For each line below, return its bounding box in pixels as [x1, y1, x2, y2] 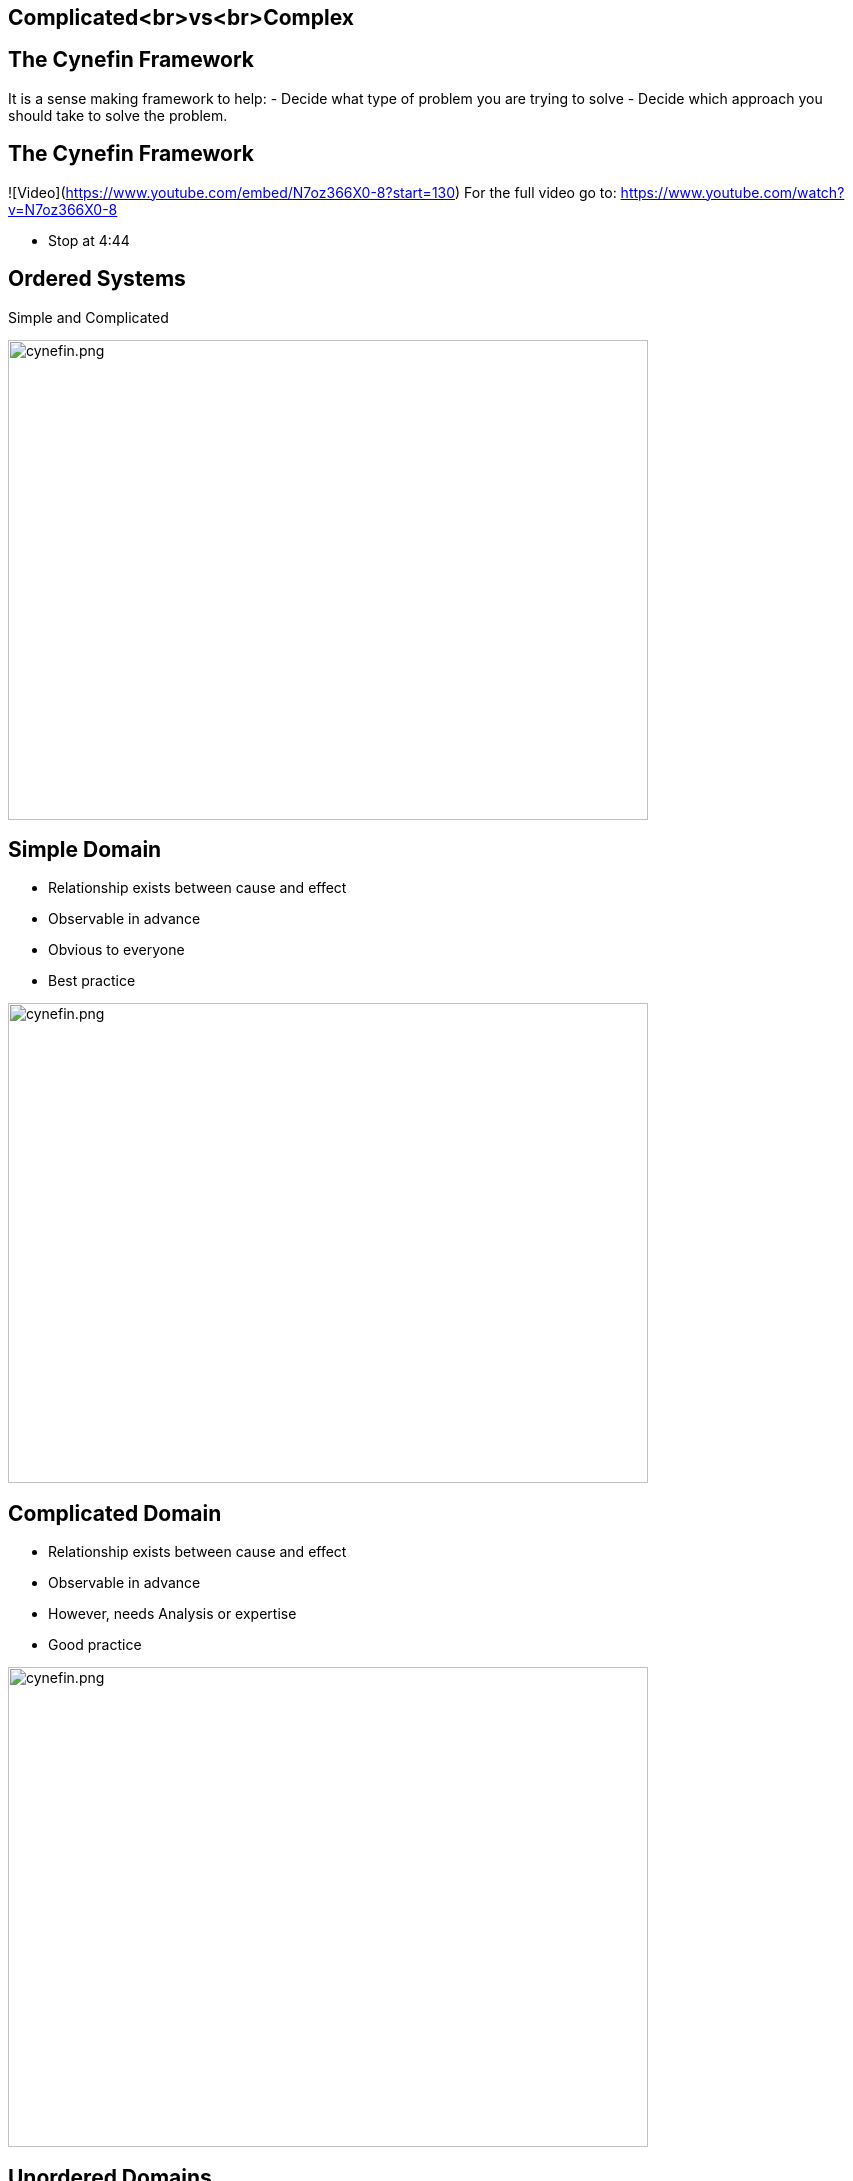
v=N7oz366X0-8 [8, 200, 118, 218]
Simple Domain [8, 836, 162, 862]
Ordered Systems [8, 266, 186, 292]
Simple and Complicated [8, 308, 169, 326]
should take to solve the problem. [8, 106, 228, 124]
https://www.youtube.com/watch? [620, 183, 845, 201]
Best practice [48, 972, 136, 990]
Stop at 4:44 [48, 231, 130, 249]
